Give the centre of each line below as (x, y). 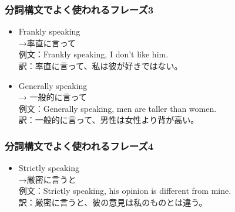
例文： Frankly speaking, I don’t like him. (93, 54)
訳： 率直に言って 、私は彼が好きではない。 (100, 66)
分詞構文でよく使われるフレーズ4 (79, 146)
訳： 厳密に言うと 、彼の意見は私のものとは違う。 (113, 202)
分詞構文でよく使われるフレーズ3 (79, 9)
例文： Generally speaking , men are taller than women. (117, 108)
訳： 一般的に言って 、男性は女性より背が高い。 (109, 120)
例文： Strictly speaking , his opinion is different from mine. (125, 191)
